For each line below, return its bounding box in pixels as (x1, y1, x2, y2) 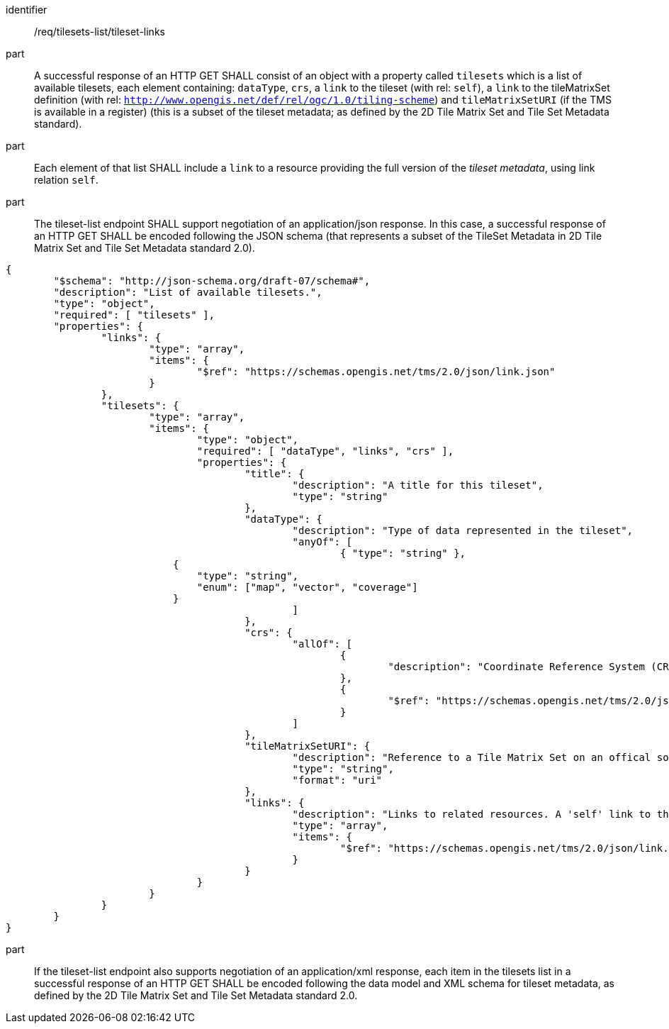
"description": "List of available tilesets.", (53, 287, 322, 298)
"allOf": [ (292, 638, 352, 650)
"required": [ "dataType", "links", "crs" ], (196, 445, 454, 457)
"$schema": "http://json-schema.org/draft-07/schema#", (53, 275, 371, 287)
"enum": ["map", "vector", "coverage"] (196, 582, 418, 593)
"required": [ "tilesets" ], (53, 309, 215, 321)
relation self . (34, 174, 99, 186)
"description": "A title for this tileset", (292, 479, 544, 491)
